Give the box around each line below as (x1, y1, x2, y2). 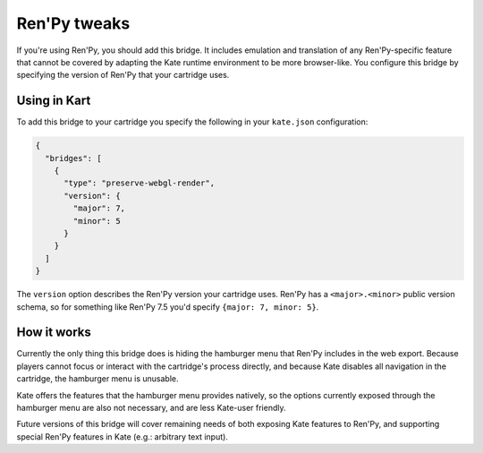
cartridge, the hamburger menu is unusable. (16, 373, 179, 384)
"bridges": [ (45, 153, 102, 163)
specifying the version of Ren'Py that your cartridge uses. (16, 70, 230, 81)
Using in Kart (16, 93, 91, 108)
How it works (16, 325, 91, 340)
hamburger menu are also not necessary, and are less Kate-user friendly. (16, 402, 286, 413)
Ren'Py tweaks (16, 13, 131, 33)
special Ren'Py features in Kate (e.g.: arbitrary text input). (16, 431, 228, 442)
